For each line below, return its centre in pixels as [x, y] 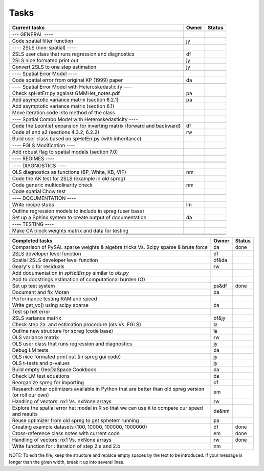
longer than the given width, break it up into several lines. [67, 462]
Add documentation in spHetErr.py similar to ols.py [70, 273]
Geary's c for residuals [38, 266]
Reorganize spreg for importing [48, 382]
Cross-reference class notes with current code [66, 433]
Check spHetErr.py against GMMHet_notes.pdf [66, 93]
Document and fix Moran [41, 292]
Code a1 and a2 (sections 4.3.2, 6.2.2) [56, 132]
